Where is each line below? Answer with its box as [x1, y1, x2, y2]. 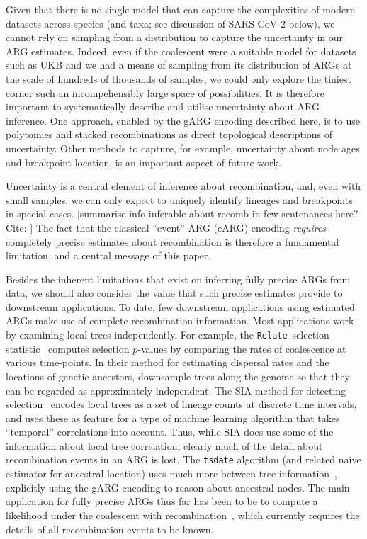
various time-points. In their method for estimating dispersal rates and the [6, 355, 329, 370]
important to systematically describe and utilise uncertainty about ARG [6, 99, 320, 114]
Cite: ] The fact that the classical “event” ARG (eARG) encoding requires [6, 220, 327, 234]
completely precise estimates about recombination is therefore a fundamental [6, 234, 339, 249]
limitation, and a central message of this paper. [6, 248, 211, 263]
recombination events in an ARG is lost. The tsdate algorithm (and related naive [6, 452, 361, 467]
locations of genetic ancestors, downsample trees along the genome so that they [6, 368, 350, 383]
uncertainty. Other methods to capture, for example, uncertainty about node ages [6, 140, 360, 155]
